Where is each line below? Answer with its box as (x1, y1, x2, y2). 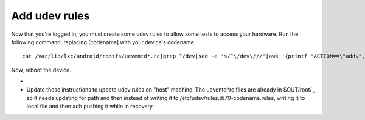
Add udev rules (11, 9, 90, 22)
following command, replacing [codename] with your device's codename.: (11, 38, 198, 45)
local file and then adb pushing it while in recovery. (26, 103, 155, 110)
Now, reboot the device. (11, 66, 72, 73)
